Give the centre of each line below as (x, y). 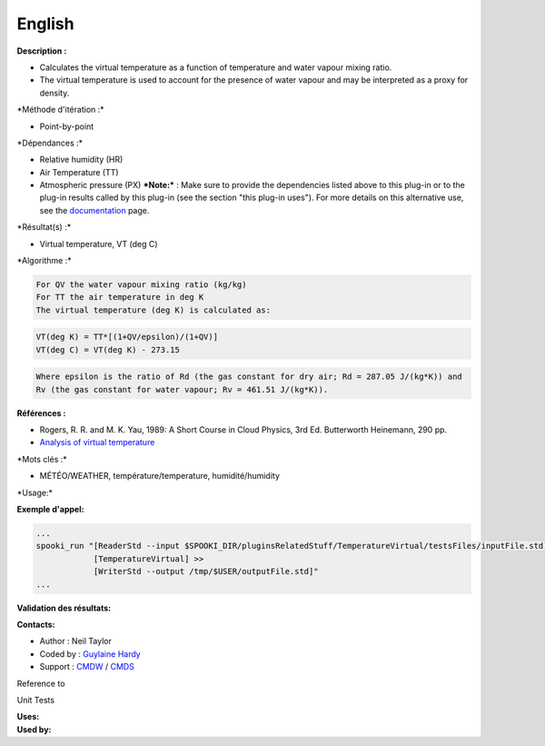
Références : (41, 413)
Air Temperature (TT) (79, 172)
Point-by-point (67, 126)
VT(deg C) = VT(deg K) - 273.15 (108, 349)
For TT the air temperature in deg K (120, 297)
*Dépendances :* (50, 143)
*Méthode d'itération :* (60, 110)
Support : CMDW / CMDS (87, 667)
